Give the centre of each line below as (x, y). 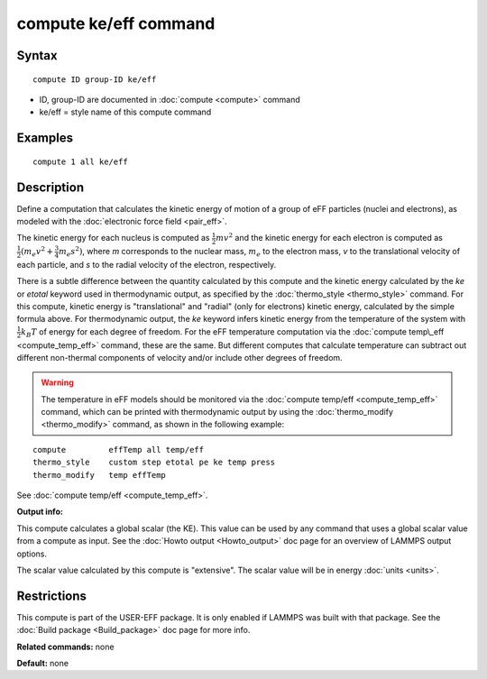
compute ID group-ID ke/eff (95, 79)
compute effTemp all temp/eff (119, 450)
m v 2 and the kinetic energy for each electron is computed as (329, 237)
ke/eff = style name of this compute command (125, 112)
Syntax (37, 55)
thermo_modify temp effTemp (100, 475)
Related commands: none (65, 647)
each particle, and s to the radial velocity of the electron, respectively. (147, 264)
